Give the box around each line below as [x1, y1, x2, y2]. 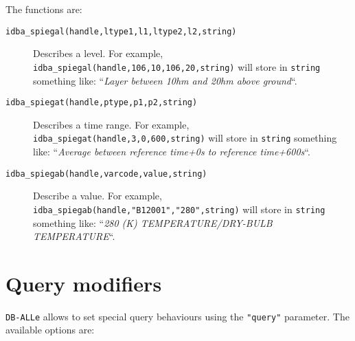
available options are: [5, 322, 95, 337]
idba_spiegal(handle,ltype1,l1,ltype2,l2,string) [5, 26, 237, 36]
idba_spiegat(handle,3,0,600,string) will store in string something [33, 131, 337, 145]
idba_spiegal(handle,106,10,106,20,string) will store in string [33, 59, 321, 74]
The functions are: [5, 2, 82, 16]
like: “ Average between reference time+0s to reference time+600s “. [33, 144, 310, 158]
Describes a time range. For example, [33, 117, 190, 131]
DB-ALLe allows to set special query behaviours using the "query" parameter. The [5, 309, 350, 323]
